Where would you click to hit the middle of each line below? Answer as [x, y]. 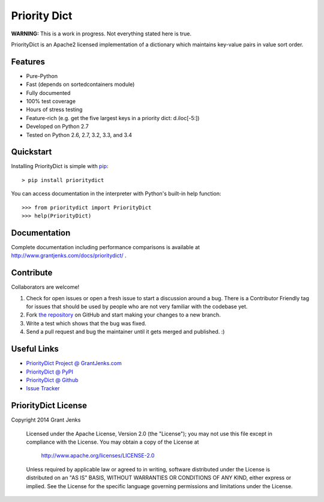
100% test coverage [51, 101]
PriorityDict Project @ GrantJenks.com [74, 363]
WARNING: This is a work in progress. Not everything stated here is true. [101, 34]
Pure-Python [42, 76]
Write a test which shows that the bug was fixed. [86, 323]
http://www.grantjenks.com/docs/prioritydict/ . [69, 256]
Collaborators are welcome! [45, 287]
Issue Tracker [43, 389]
